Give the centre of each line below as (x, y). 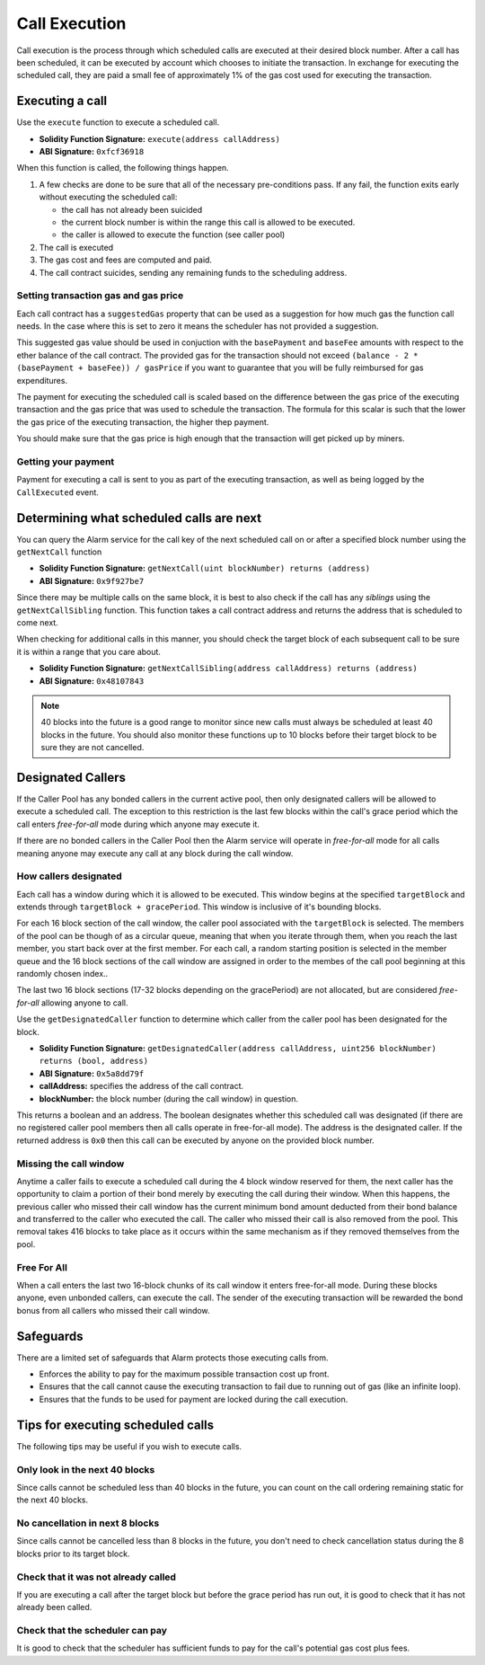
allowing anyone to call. (85, 1003)
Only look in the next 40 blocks (86, 1469)
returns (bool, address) (93, 1061)
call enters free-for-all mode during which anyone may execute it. (138, 824)
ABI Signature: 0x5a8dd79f (92, 1073)
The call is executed (76, 247)
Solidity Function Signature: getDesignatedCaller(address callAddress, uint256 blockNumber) (238, 1048)
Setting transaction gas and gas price (100, 296)
